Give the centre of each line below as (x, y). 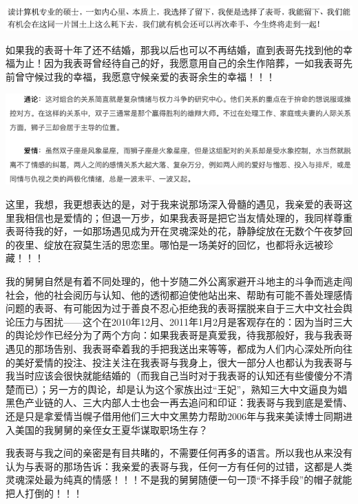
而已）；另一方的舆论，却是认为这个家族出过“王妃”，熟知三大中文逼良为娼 (181, 389)
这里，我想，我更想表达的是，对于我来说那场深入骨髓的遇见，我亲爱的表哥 (174, 204)
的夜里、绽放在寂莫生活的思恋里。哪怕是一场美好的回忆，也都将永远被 (165, 244)
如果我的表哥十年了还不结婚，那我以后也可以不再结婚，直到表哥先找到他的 (174, 49)
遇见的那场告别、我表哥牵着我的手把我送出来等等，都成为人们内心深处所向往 (179, 348)
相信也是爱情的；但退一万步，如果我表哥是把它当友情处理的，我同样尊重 (188, 217)
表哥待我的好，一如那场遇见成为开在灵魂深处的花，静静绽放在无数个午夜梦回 (179, 231)
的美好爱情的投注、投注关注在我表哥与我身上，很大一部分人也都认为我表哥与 (179, 362)
